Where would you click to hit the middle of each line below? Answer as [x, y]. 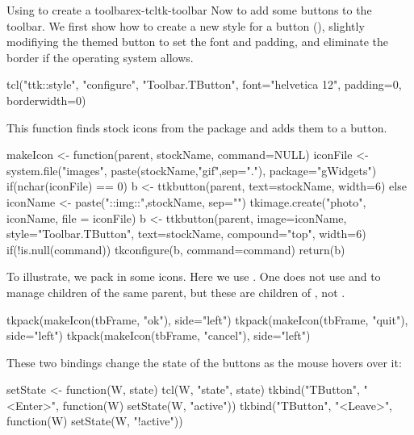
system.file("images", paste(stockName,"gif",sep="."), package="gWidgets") [192, 170]
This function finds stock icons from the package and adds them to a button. [197, 127]
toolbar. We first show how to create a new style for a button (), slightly [186, 25]
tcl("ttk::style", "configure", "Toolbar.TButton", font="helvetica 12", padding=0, [204, 84]
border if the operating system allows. [100, 57]
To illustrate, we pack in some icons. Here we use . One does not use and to [194, 276]
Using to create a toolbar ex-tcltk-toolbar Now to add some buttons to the [189, 10]
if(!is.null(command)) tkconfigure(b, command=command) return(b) [176, 249]
